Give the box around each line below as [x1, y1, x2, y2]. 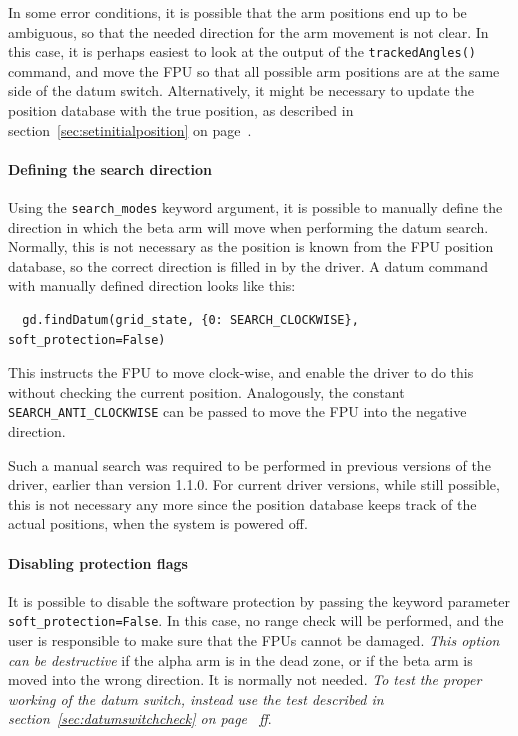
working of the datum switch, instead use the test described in [8, 688, 384, 709]
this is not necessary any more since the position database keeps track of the [8, 493, 477, 514]
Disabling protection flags [8, 552, 188, 573]
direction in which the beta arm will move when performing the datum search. [8, 216, 489, 237]
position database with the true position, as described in [8, 100, 354, 121]
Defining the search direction [8, 158, 212, 179]
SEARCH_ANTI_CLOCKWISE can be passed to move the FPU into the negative [8, 401, 467, 422]
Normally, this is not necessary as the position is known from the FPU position [8, 236, 494, 257]
